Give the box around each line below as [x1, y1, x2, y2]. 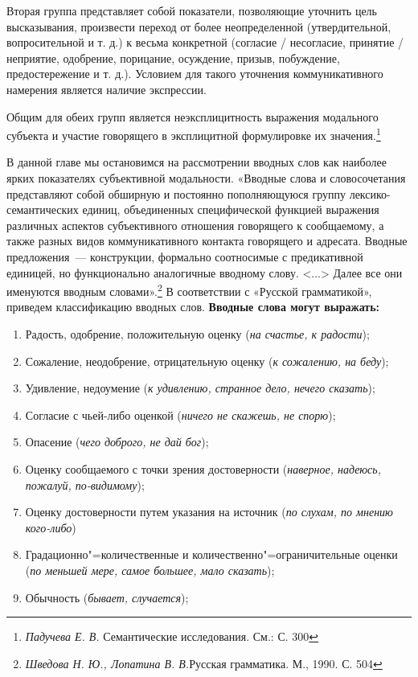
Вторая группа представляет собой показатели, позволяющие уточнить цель [6, 2, 377, 18]
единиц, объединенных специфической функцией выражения [82, 201, 379, 218]
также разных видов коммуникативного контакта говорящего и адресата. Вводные [6, 232, 408, 249]
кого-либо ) [25, 519, 76, 535]
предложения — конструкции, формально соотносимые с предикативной [6, 248, 363, 265]
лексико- [349, 185, 391, 202]
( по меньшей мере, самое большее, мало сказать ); [25, 561, 275, 578]
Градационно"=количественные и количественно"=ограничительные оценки [25, 546, 398, 563]
